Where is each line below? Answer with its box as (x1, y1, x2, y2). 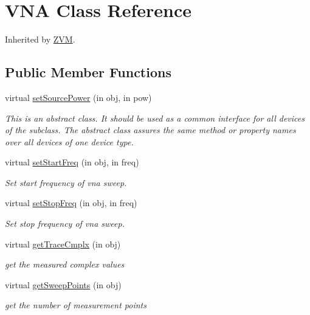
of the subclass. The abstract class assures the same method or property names (5, 123, 296, 136)
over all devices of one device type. (5, 135, 134, 148)
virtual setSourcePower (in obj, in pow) (5, 91, 152, 103)
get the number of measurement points (5, 299, 146, 311)
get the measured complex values (5, 258, 125, 271)
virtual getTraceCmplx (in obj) (5, 237, 121, 250)
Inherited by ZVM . (5, 33, 75, 46)
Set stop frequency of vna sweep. (5, 217, 125, 230)
